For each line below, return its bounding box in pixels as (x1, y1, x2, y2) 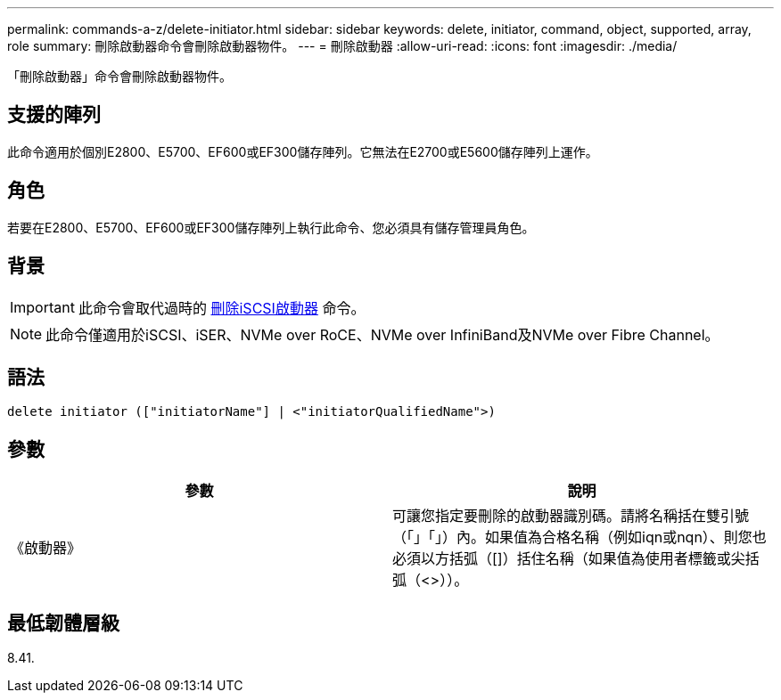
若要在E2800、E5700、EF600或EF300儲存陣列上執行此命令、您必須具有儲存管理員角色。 (7, 219, 535, 235)
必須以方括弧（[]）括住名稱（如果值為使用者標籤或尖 (392, 549, 745, 568)
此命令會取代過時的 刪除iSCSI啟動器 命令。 (78, 298, 366, 317)
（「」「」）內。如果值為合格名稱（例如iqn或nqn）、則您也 (392, 528, 767, 547)
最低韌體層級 (7, 611, 119, 634)
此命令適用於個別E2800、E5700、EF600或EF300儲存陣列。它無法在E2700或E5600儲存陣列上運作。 (7, 143, 598, 159)
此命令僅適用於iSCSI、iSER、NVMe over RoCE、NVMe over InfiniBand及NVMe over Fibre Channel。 (45, 325, 719, 344)
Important (10, 297, 75, 316)
